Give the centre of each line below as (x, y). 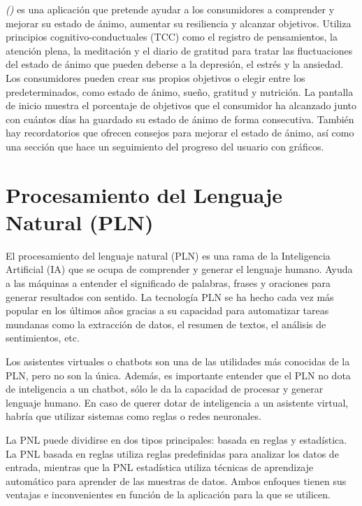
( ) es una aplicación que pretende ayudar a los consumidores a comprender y (170, 9)
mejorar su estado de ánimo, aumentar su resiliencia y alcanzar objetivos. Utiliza (179, 23)
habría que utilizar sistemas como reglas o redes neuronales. (133, 416)
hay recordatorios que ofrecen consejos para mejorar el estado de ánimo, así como (180, 133)
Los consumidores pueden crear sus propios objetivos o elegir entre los (155, 77)
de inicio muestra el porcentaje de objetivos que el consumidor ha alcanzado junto (181, 105)
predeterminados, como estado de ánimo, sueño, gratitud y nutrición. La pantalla (180, 91)
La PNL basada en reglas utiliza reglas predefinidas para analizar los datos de (172, 453)
